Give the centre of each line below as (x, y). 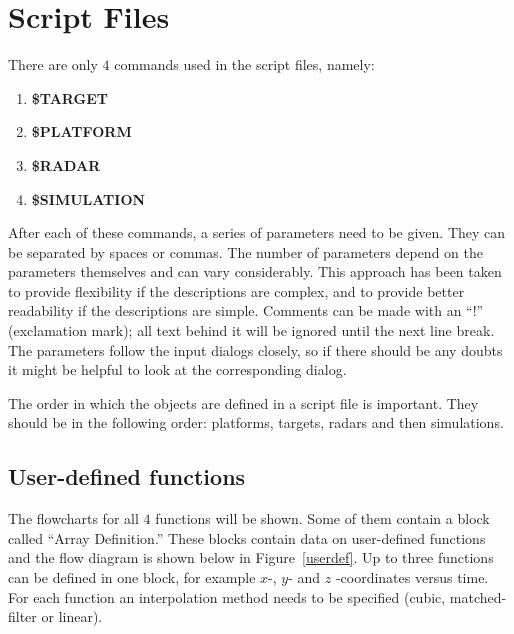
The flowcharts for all (73, 518)
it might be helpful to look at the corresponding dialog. (177, 369)
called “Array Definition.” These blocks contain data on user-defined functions (247, 537)
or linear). (72, 616)
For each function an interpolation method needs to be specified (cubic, (227, 596)
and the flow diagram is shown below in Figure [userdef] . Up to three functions (251, 557)
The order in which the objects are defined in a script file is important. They (243, 402)
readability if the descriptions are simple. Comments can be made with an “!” (246, 310)
